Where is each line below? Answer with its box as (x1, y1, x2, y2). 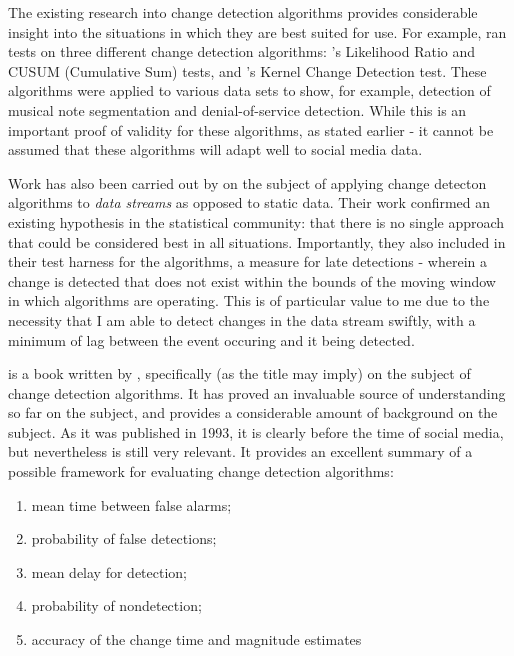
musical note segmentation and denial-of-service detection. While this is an (8, 99, 467, 120)
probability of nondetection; (31, 595, 202, 616)
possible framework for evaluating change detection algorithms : (8, 461, 394, 482)
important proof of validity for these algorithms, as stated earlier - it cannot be (8, 119, 494, 140)
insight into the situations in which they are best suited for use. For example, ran (8, 21, 507, 42)
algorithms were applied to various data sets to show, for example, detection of (8, 80, 491, 101)
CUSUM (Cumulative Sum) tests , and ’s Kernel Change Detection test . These (8, 60, 487, 81)
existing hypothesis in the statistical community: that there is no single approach (8, 211, 505, 232)
